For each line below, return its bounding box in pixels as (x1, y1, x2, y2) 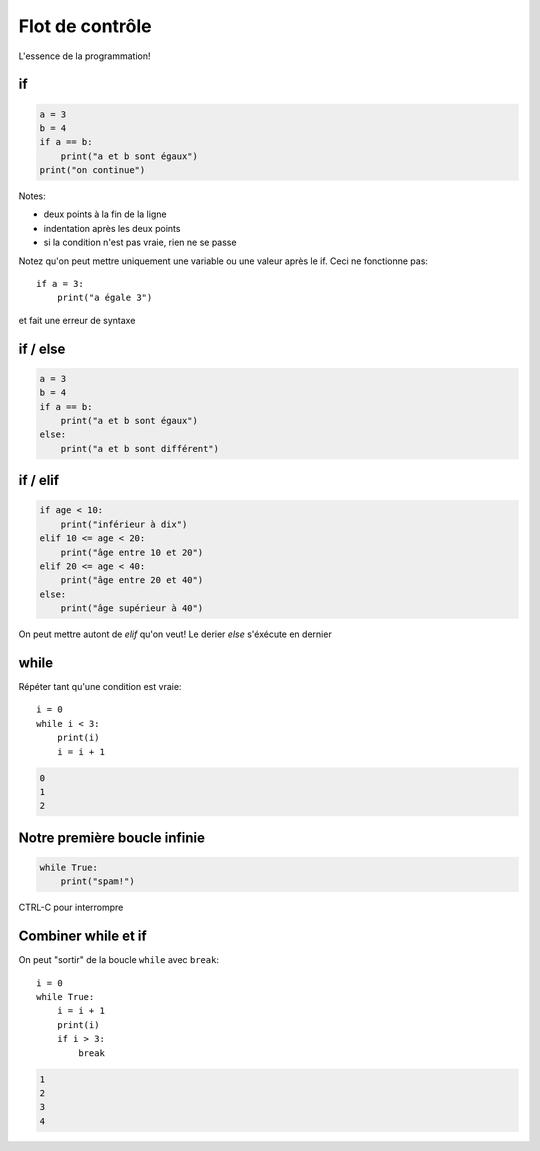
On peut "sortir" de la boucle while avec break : (18, 954, 220, 966)
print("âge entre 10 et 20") (60, 546, 204, 558)
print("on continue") (39, 165, 146, 176)
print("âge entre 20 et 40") (60, 575, 204, 586)
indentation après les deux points (43, 222, 181, 234)
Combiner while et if (18, 928, 147, 945)
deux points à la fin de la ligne (43, 208, 167, 220)
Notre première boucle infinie (18, 829, 205, 846)
